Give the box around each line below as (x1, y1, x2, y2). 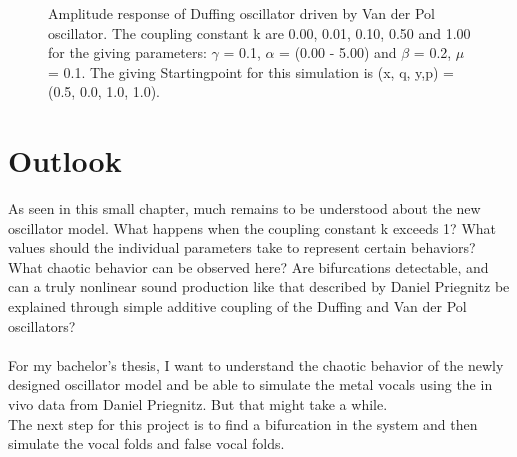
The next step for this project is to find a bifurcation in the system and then (8, 413, 478, 434)
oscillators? (8, 315, 76, 336)
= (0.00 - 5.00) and (279, 42, 397, 63)
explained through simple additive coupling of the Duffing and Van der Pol (8, 296, 467, 317)
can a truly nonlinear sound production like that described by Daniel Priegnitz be (8, 276, 510, 297)
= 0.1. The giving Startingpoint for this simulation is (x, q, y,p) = (48, 61, 454, 82)
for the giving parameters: (48, 42, 207, 63)
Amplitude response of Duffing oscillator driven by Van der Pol (48, 3, 435, 23)
